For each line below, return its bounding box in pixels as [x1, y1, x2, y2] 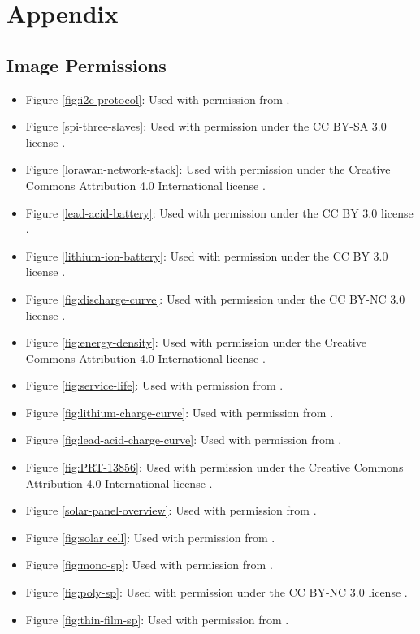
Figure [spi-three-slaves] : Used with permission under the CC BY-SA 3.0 [25, 118, 387, 135]
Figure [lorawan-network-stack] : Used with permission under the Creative [25, 161, 391, 178]
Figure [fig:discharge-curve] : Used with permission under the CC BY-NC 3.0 [25, 290, 405, 307]
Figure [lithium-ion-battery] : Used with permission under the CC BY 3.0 [25, 247, 388, 264]
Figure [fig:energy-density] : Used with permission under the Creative [25, 334, 366, 351]
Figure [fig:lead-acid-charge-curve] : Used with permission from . [25, 431, 342, 448]
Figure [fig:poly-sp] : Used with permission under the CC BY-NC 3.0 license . [25, 584, 408, 601]
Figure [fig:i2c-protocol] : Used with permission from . [25, 90, 290, 107]
